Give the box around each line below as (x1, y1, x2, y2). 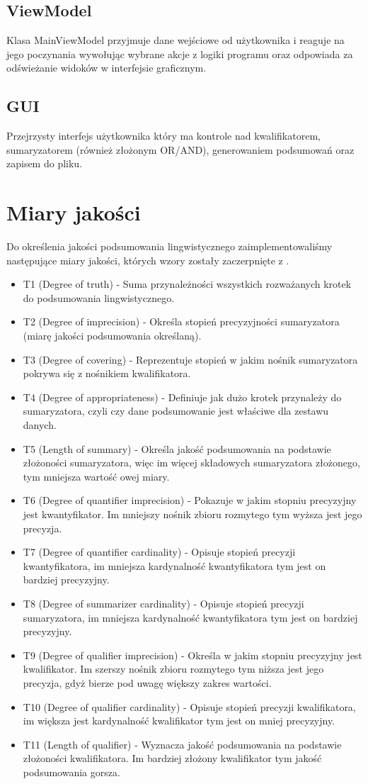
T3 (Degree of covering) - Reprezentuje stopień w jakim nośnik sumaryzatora (23, 352, 358, 366)
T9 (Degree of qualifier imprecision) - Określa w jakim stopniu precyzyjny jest (23, 647, 362, 662)
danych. (23, 418, 57, 432)
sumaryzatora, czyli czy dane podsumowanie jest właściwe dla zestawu (23, 403, 329, 418)
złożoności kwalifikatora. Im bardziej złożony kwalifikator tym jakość (23, 751, 322, 766)
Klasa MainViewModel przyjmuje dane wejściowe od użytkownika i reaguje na (6, 33, 345, 47)
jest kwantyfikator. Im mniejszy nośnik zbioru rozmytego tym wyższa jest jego (23, 507, 362, 521)
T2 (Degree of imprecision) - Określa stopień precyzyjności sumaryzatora (23, 314, 340, 329)
